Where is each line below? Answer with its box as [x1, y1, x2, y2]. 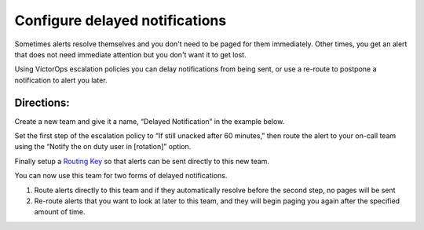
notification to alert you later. [14, 75, 108, 85]
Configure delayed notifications [14, 12, 227, 29]
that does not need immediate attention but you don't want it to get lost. [14, 49, 247, 59]
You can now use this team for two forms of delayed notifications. [14, 171, 228, 181]
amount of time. [34, 207, 86, 217]
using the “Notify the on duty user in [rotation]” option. [14, 142, 192, 152]
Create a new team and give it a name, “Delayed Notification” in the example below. [14, 116, 285, 126]
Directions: [14, 96, 70, 109]
